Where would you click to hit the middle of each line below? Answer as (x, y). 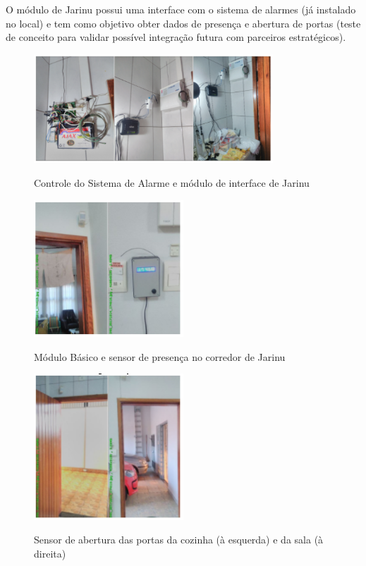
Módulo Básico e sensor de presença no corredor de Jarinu (160, 356)
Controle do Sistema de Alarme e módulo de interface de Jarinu (172, 182)
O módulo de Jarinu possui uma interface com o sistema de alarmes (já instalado (181, 9)
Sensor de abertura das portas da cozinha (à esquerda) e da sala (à (179, 540)
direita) (50, 553)
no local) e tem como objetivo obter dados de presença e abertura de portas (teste (183, 23)
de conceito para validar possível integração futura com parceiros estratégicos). (176, 37)
